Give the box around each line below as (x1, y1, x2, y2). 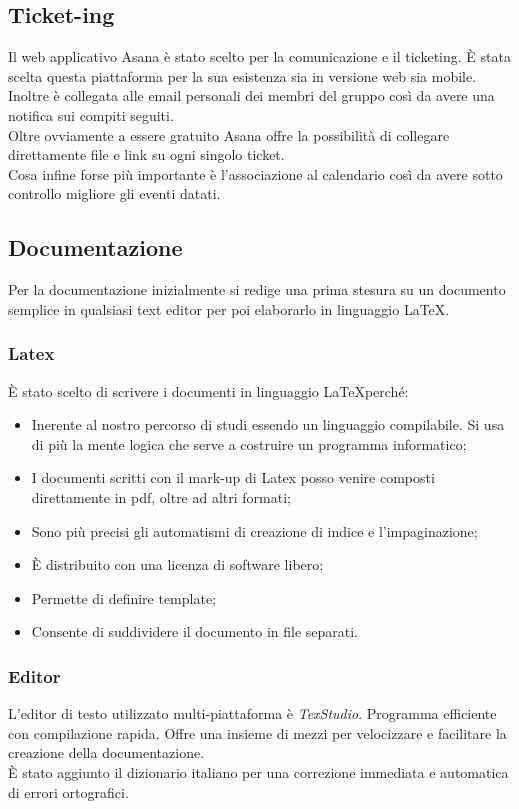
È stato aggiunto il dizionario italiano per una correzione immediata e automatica (8, 761, 509, 782)
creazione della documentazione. (8, 742, 205, 763)
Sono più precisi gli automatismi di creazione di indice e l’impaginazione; (31, 520, 478, 541)
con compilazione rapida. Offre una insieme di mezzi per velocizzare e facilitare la (8, 722, 507, 743)
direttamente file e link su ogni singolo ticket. (8, 144, 285, 165)
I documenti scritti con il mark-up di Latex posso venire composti (31, 467, 435, 488)
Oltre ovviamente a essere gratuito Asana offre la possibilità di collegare (8, 124, 450, 145)
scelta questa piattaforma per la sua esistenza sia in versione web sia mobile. (8, 65, 477, 86)
